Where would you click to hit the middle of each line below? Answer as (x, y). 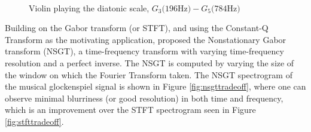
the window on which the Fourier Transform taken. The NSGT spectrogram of (149, 74)
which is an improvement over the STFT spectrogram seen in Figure (130, 110)
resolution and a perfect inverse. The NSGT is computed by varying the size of (150, 62)
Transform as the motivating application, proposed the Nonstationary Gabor (146, 39)
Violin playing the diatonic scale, (89, 7)
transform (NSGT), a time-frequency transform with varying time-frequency (144, 51)
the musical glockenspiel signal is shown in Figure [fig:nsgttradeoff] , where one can (155, 86)
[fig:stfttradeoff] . (34, 121)
